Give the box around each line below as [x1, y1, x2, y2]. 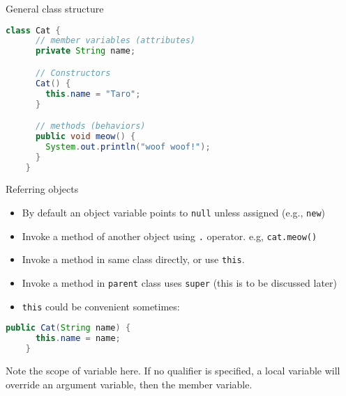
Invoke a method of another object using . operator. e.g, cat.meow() [22, 228, 317, 243]
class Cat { [6, 25, 61, 35]
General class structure [6, 1, 104, 15]
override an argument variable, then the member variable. [6, 377, 253, 391]
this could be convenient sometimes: [22, 299, 180, 313]
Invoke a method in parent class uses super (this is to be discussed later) [22, 275, 338, 290]
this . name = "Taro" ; [45, 88, 141, 99]
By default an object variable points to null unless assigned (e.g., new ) [22, 205, 325, 219]
